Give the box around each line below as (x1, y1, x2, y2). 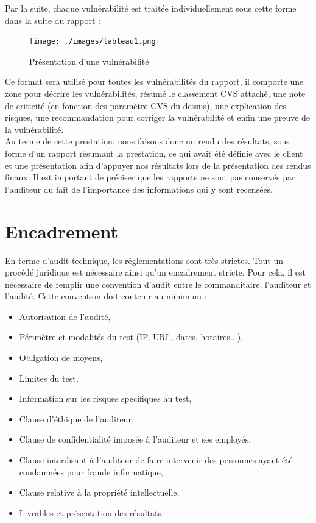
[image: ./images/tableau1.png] (29, 37, 160, 46)
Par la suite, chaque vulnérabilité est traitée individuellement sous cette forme (5, 2, 297, 14)
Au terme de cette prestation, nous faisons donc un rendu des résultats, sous (5, 135, 290, 148)
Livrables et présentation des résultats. (19, 506, 164, 519)
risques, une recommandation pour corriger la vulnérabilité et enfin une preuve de (5, 111, 311, 124)
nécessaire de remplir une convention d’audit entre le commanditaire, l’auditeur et (5, 277, 311, 290)
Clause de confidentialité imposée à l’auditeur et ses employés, (19, 433, 251, 446)
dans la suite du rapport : (5, 13, 100, 26)
